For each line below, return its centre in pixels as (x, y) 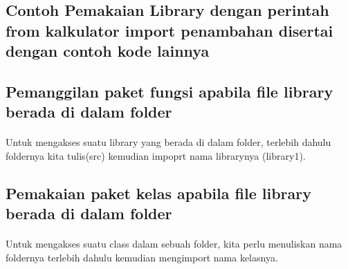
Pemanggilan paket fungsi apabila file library (170, 91)
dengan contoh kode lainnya (108, 51)
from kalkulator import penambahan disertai (170, 30)
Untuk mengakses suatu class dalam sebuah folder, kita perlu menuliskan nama (174, 244)
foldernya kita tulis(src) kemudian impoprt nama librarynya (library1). (156, 155)
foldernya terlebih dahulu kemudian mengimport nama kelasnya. (142, 257)
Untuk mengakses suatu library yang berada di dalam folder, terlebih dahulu (168, 142)
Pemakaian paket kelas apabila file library (158, 193)
